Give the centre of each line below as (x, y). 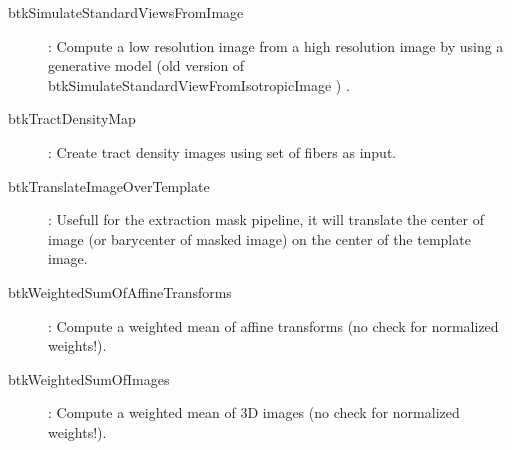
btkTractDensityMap (72, 118)
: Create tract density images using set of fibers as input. (222, 151)
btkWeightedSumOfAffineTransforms (120, 291)
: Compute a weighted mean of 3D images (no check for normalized (254, 412)
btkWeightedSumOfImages (89, 378)
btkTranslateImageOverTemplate (109, 185)
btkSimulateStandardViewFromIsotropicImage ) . (199, 84)
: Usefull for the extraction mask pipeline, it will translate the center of (266, 219)
